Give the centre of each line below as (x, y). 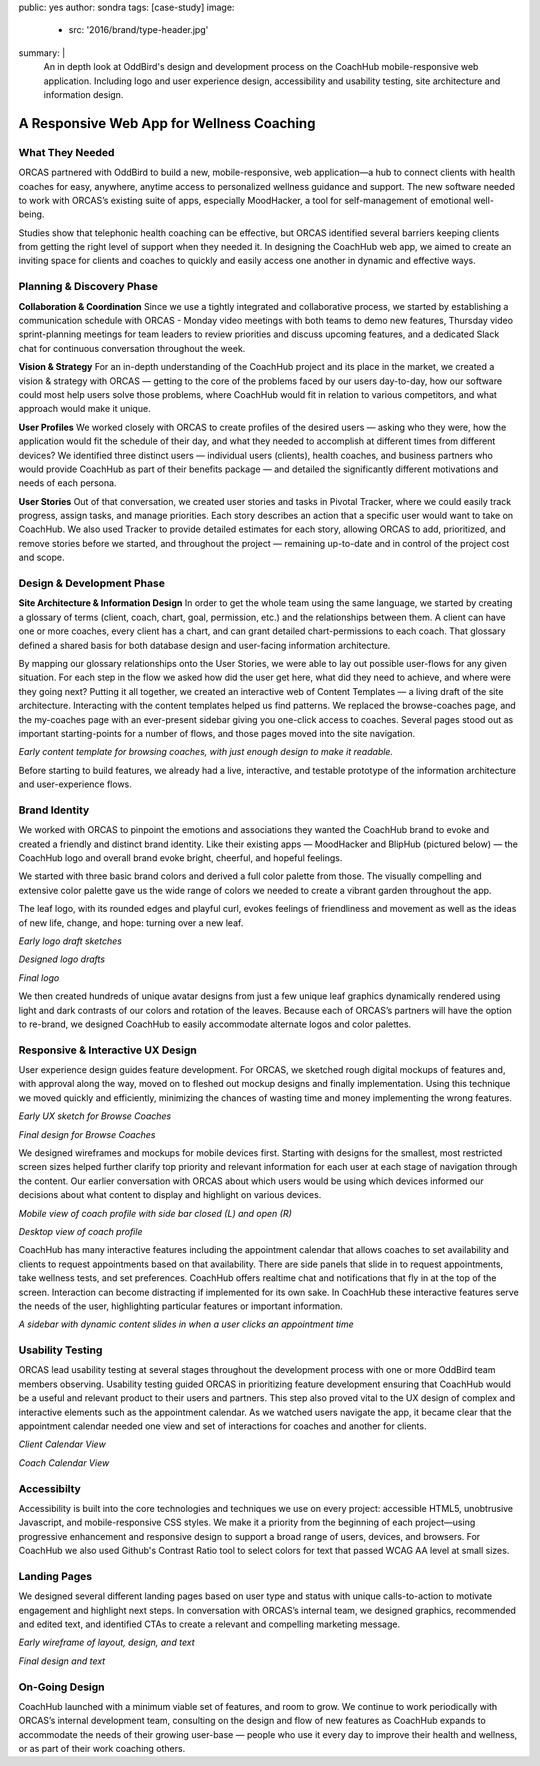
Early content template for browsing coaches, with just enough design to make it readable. (206, 752)
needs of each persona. (67, 483)
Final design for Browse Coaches (87, 1134)
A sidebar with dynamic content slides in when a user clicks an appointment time (186, 1324)
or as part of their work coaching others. (102, 1749)
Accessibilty (50, 1488)
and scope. (41, 557)
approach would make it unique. (84, 409)
